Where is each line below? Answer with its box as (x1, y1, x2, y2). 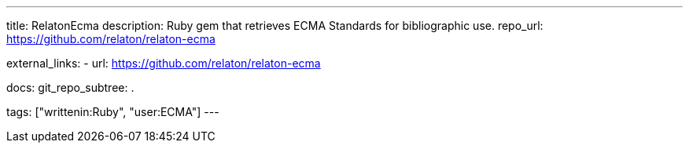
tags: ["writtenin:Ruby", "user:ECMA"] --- (6, 105, 219, 118)
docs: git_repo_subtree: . (6, 81, 134, 94)
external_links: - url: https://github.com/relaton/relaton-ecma (6, 56, 321, 70)
